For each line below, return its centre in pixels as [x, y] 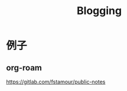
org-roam [24, 68]
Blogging [99, 11]
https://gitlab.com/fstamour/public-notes [56, 82]
